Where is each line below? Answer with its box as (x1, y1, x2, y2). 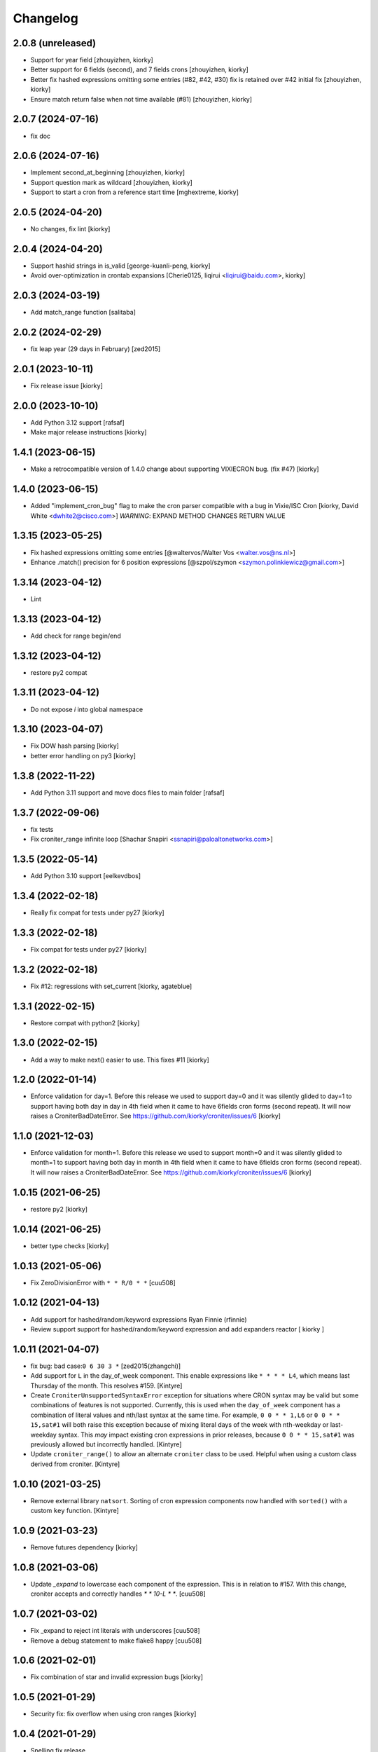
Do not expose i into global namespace (30, 705, 143, 713)
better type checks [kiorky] (30, 1241, 109, 1250)
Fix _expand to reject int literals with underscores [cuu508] (30, 1627, 200, 1635)
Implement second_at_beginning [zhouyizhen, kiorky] (30, 168, 185, 177)
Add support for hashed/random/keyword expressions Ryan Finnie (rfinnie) (30, 1315, 248, 1324)
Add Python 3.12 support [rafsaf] (30, 418, 125, 427)
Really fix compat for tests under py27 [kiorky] (30, 908, 164, 917)
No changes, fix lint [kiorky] (30, 225, 111, 233)
